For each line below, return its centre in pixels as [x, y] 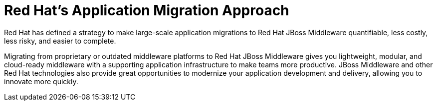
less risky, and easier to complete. [60, 41]
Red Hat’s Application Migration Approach [147, 10]
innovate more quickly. [41, 81]
